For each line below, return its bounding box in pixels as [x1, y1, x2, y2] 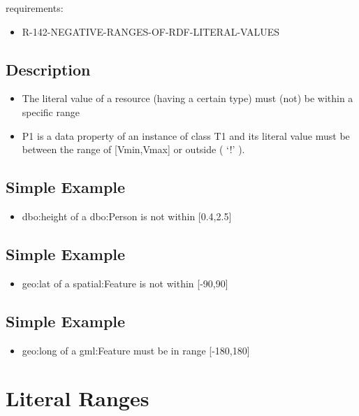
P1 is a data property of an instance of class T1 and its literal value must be [22, 128, 350, 143]
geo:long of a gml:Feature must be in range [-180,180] [22, 343, 250, 357]
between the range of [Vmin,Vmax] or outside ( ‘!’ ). [22, 142, 245, 157]
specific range [22, 104, 80, 119]
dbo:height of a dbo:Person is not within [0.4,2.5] [22, 208, 232, 223]
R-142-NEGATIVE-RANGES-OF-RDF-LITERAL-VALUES [22, 24, 280, 38]
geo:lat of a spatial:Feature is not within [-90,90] [22, 275, 228, 290]
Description [6, 58, 91, 80]
